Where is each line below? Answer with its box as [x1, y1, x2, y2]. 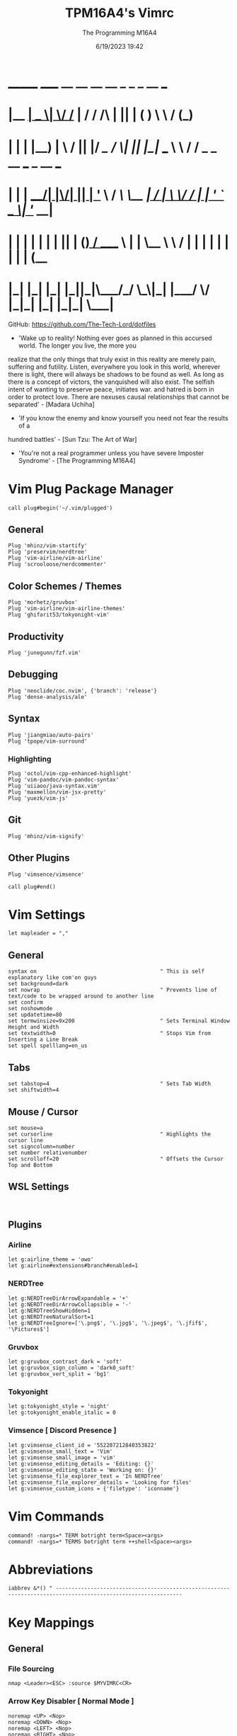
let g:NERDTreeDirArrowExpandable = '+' [8, 1294, 129, 1302]
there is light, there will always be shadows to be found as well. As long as [8, 370, 224, 378]
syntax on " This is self [8, 968, 204, 975]
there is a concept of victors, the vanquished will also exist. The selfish [8, 377, 215, 386]
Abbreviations [8, 1561, 93, 1577]
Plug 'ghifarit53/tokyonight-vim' [8, 611, 110, 619]
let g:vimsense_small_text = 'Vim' [8, 1448, 113, 1455]
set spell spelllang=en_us [8, 1042, 88, 1049]
